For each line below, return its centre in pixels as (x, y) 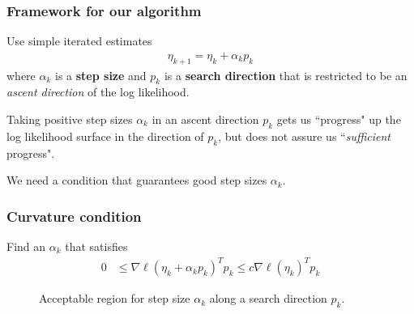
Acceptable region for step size (115, 298)
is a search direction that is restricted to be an (286, 75)
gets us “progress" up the (339, 119)
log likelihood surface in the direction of (105, 136)
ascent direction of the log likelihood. (98, 92)
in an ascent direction (205, 119)
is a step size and (101, 75)
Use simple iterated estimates (79, 41)
